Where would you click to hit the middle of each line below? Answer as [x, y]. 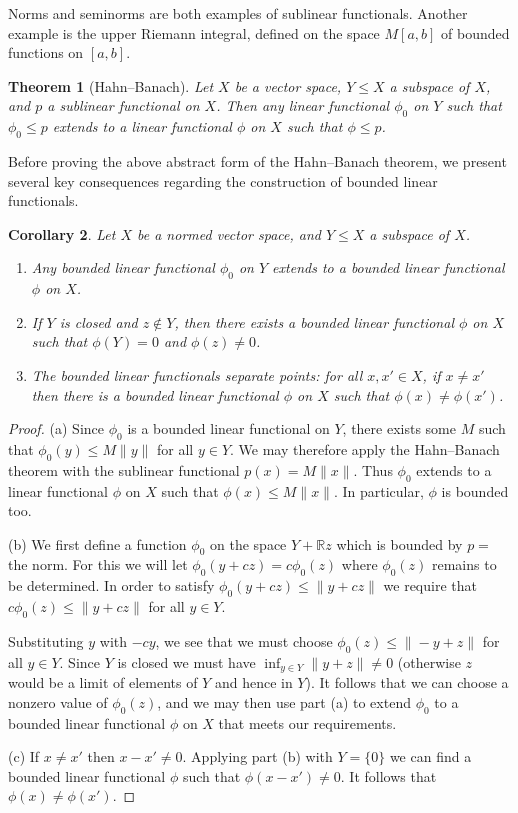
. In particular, [378, 490]
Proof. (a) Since [56, 428]
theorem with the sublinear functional [124, 469]
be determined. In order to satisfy [111, 585]
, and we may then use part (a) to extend [284, 701]
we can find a [430, 756]
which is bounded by [399, 543]
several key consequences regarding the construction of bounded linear [223, 180]
